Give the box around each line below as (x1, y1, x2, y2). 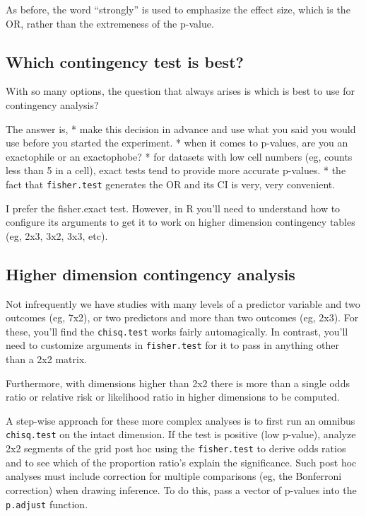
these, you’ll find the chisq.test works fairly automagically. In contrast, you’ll (6, 323, 348, 338)
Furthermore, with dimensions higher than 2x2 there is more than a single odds (6, 375, 350, 390)
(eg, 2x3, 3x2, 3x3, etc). (6, 228, 108, 243)
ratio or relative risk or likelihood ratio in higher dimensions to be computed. (6, 389, 340, 404)
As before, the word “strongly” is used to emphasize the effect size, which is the (6, 2, 350, 16)
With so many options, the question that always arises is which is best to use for (6, 84, 355, 98)
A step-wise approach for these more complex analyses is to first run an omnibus (6, 413, 355, 428)
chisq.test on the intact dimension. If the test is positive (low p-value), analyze (6, 427, 356, 442)
